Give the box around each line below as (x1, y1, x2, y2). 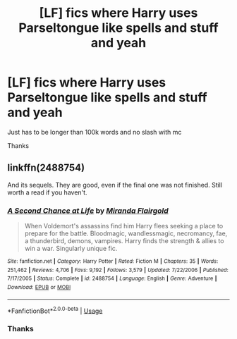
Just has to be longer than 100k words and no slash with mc (7, 128, 182, 136)
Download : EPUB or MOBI (7, 284, 71, 291)
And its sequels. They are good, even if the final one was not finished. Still (7, 180, 223, 189)
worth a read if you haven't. (7, 188, 87, 197)
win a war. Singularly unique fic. (24, 245, 118, 253)
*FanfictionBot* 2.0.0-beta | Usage (7, 305, 103, 315)
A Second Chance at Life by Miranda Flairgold (7, 206, 169, 216)
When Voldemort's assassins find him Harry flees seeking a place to (24, 222, 224, 230)
